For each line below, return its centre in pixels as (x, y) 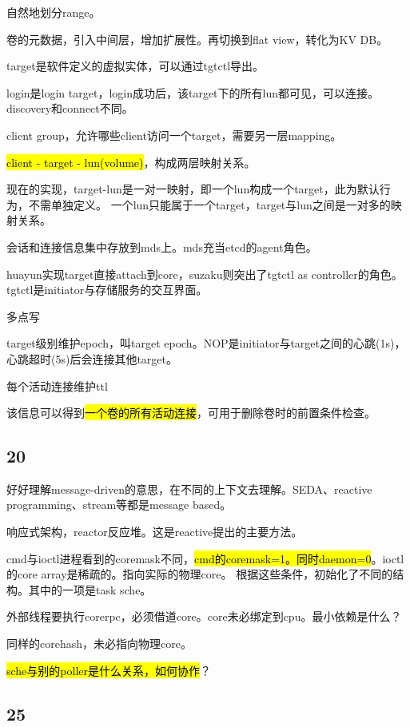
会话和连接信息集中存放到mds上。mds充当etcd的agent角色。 (162, 246)
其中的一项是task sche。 (90, 589)
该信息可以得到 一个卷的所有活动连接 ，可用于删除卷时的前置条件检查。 (191, 413)
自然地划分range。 (54, 12)
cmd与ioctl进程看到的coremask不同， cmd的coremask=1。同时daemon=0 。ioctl (205, 558)
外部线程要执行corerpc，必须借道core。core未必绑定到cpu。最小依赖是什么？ (204, 616)
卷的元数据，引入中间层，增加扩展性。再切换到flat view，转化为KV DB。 (197, 39)
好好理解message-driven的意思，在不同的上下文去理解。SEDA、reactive (189, 489)
